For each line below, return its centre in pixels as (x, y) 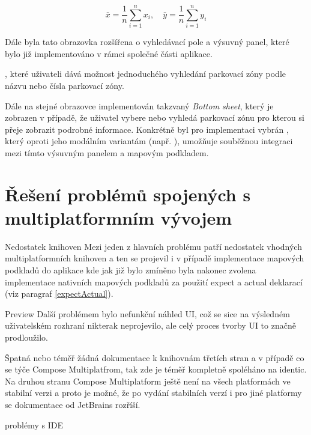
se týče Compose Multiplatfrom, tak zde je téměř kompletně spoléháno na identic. (156, 369)
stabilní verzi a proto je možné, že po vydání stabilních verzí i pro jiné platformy (153, 393)
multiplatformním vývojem (119, 217)
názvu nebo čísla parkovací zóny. (65, 85)
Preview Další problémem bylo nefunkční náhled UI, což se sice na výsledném (147, 313)
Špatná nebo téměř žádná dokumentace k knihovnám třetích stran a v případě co (155, 357)
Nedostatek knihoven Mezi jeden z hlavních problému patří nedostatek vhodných (153, 246)
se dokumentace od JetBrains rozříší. (73, 404)
